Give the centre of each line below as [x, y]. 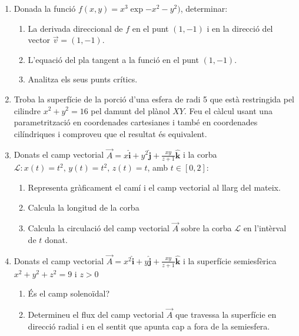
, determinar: [204, 8]
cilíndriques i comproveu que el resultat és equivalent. [110, 133]
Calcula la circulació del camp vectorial [99, 228]
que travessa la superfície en [226, 315]
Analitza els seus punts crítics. [83, 79]
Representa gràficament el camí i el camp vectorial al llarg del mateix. [154, 187]
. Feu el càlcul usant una [228, 110]
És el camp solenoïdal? [69, 293]
